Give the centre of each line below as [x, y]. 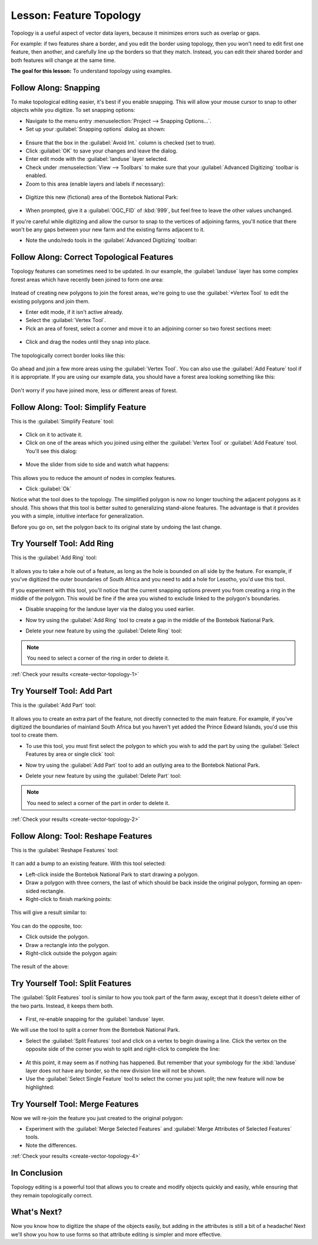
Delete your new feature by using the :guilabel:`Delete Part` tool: [103, 776]
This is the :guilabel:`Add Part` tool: [54, 705]
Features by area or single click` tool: [70, 754]
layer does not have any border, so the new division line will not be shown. [116, 1070]
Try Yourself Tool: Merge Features [75, 1104]
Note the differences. [52, 1145]
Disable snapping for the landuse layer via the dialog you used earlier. [110, 609]
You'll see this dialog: [52, 451]
